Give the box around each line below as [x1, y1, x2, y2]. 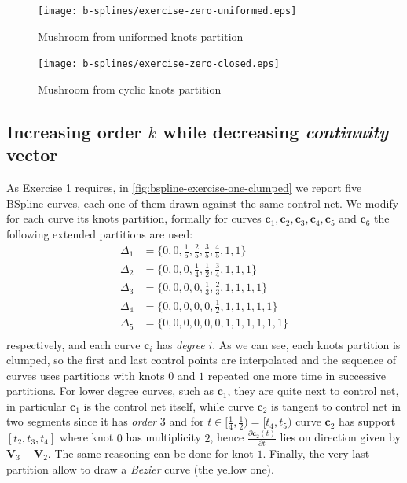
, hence [210, 429, 244, 445]
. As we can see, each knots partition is [212, 336, 401, 352]
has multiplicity [126, 429, 201, 445]
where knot [60, 429, 114, 445]
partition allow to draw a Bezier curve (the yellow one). [6, 460, 274, 477]
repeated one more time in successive [207, 367, 386, 383]
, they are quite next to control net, [227, 382, 399, 399]
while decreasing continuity [163, 119, 389, 143]
